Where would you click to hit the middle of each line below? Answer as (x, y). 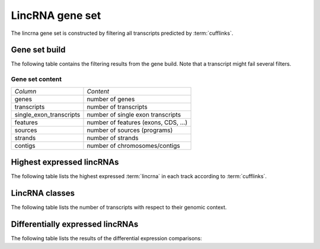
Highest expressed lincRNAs (65, 162)
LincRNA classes (43, 193)
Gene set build (38, 50)
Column (25, 91)
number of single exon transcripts (134, 114)
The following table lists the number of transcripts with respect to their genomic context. (119, 208)
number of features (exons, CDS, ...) (137, 122)
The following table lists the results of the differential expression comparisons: (107, 238)
